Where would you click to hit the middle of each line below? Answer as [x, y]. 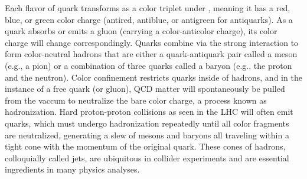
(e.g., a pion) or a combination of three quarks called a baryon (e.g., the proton [148, 65]
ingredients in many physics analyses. [72, 169]
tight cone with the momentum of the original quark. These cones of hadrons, [145, 146]
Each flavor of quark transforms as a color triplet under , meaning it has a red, [148, 8]
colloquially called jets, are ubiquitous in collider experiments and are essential [147, 158]
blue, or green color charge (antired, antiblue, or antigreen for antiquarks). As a [149, 19]
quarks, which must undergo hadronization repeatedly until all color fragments [147, 123]
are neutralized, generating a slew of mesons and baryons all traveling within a [147, 135]
